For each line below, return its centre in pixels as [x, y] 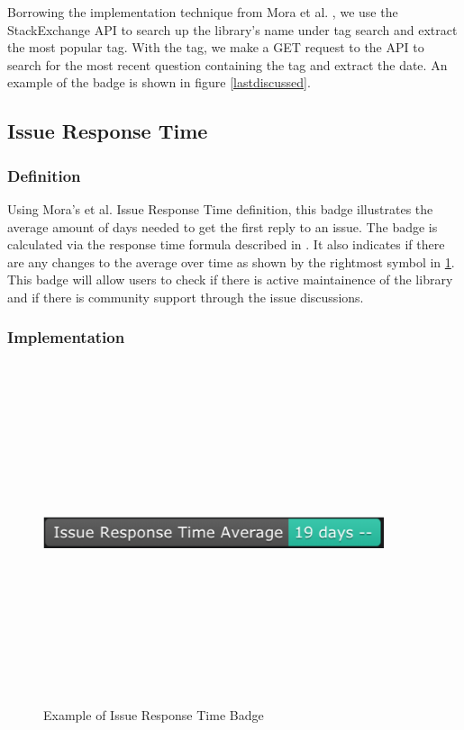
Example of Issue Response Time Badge [154, 715]
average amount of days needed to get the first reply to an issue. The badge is [223, 226]
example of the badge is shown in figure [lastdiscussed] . [159, 82]
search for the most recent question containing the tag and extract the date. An [227, 64]
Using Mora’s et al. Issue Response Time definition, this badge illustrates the [220, 208]
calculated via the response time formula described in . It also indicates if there [226, 244]
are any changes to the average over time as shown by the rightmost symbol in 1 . [231, 261]
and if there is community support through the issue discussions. [186, 297]
